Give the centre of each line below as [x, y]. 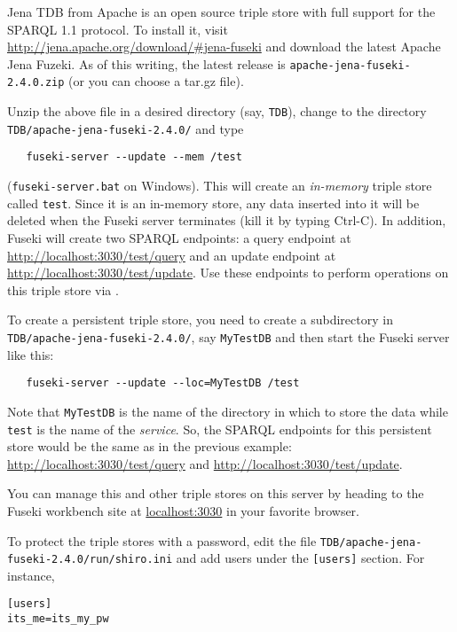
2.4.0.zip [36, 83]
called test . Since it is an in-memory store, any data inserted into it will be [213, 203]
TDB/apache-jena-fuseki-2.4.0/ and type [126, 128]
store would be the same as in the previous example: [150, 446]
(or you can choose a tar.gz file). [156, 81]
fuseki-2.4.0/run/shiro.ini [90, 560]
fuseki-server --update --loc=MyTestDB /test [163, 383]
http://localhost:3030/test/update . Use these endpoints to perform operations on [228, 273]
